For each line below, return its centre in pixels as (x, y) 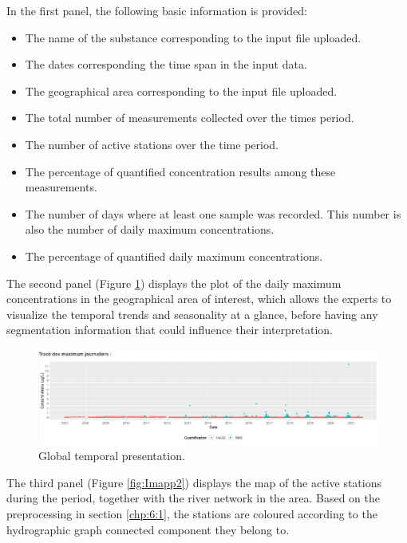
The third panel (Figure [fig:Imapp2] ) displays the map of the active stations (194, 482)
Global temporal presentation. (112, 456)
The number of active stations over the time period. (152, 144)
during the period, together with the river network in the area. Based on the (194, 498)
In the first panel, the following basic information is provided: (157, 10)
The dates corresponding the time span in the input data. (166, 64)
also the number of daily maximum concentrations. (150, 229)
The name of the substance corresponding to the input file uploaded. (193, 37)
